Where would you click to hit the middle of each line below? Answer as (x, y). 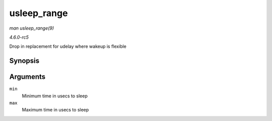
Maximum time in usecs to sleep (55, 110)
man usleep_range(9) (32, 28)
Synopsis (24, 61)
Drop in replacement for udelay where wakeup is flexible (68, 46)
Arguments (27, 77)
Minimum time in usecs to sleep (55, 96)
